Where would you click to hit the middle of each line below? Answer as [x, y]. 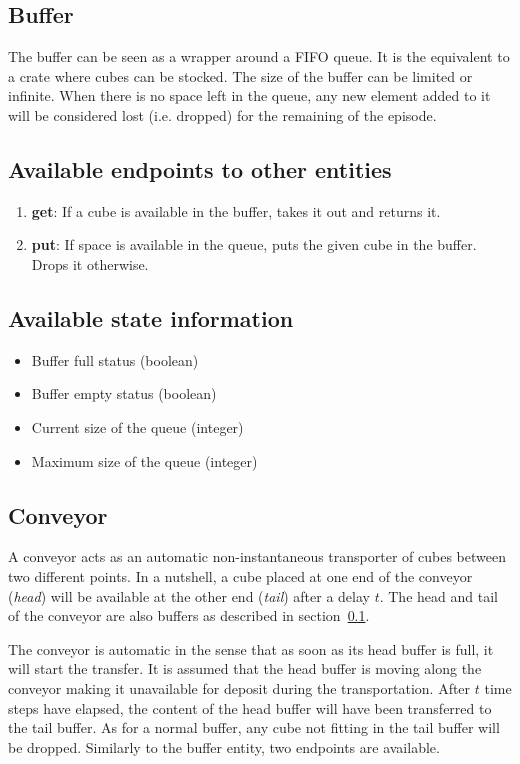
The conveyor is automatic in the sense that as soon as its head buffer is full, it [251, 648]
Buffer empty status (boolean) [124, 393]
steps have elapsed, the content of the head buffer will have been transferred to [250, 707]
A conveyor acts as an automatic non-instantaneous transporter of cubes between [257, 556]
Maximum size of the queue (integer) [144, 460]
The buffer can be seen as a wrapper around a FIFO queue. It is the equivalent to [259, 56]
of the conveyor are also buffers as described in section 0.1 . [189, 615]
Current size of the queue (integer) [137, 426]
